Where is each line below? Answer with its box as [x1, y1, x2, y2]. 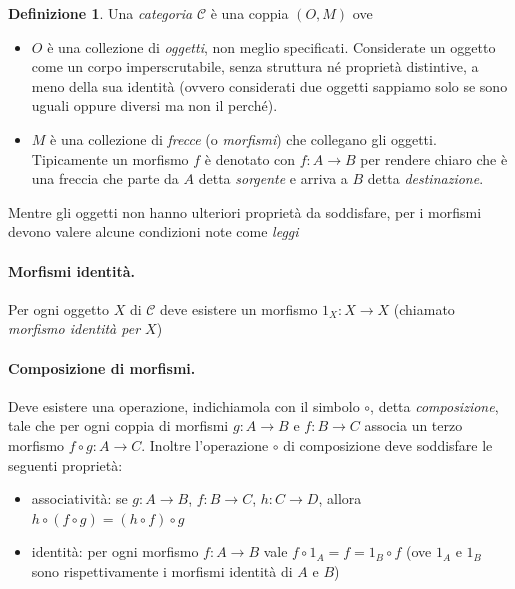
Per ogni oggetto [8, 298, 109, 319]
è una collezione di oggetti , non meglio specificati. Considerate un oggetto [47, 36, 496, 57]
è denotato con [204, 148, 296, 169]
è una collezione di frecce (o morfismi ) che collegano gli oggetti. [50, 128, 437, 149]
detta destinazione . [367, 168, 484, 189]
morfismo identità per [8, 318, 141, 339]
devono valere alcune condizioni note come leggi [8, 221, 299, 242]
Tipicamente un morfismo [31, 148, 189, 169]
